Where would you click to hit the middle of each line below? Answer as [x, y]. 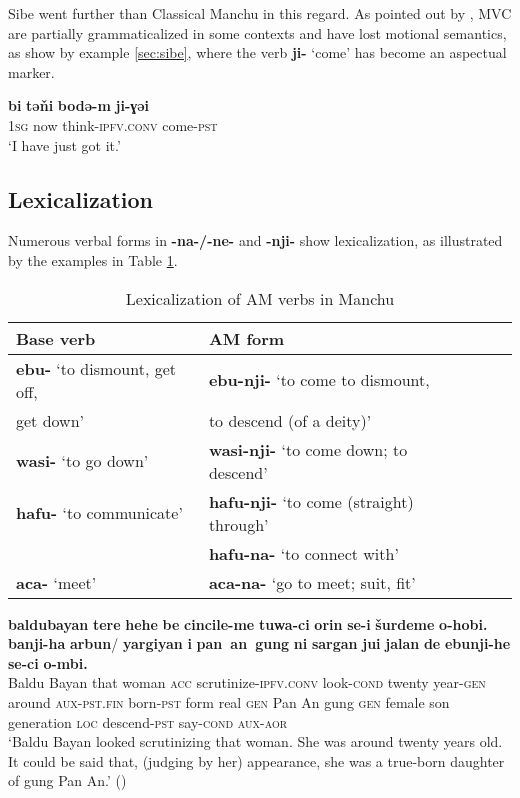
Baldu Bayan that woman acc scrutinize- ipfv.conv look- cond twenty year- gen [247, 682]
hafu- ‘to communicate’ [99, 513]
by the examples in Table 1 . [93, 259]
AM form [246, 338]
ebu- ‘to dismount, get [96, 368]
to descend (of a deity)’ [290, 420]
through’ [238, 524]
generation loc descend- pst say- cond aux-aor [148, 721]
